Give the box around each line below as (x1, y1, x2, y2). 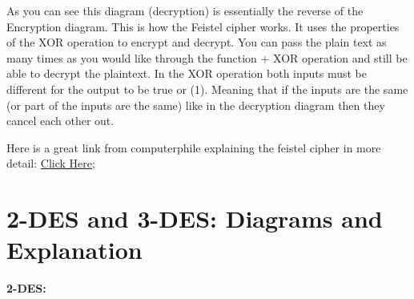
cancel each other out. (6, 112, 115, 129)
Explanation (6, 233, 143, 266)
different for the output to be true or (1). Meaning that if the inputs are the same (6, 80, 408, 97)
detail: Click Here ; (6, 155, 95, 172)
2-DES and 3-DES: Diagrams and (6, 202, 383, 235)
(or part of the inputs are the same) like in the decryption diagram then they (6, 96, 385, 113)
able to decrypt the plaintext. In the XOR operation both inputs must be (6, 65, 368, 82)
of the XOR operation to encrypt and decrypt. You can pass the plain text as (6, 34, 387, 51)
